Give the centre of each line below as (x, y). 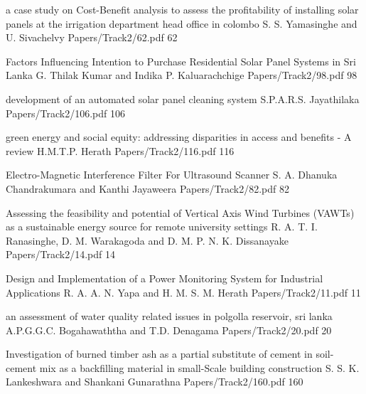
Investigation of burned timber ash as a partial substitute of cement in (159, 354)
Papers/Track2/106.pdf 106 (65, 113)
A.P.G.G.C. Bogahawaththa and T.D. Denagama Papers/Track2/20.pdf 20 (169, 330)
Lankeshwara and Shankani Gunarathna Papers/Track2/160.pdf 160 (155, 382)
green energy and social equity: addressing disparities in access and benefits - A (179, 137)
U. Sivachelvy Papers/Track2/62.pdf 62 (92, 37)
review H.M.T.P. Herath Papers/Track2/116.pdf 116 (120, 150)
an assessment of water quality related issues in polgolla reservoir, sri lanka (169, 316)
